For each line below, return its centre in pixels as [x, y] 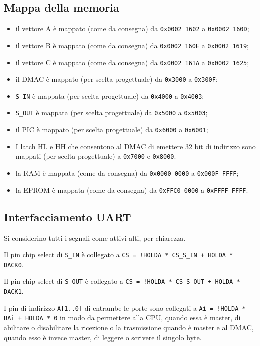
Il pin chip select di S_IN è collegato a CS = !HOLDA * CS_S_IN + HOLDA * [119, 255]
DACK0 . [14, 264]
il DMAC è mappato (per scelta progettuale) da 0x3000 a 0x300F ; [117, 79]
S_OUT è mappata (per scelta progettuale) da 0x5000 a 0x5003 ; [112, 112]
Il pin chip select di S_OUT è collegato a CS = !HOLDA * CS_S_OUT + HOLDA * [122, 281]
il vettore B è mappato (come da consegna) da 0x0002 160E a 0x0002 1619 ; [132, 45]
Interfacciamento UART [68, 217]
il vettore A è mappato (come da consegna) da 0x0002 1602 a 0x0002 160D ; [132, 28]
